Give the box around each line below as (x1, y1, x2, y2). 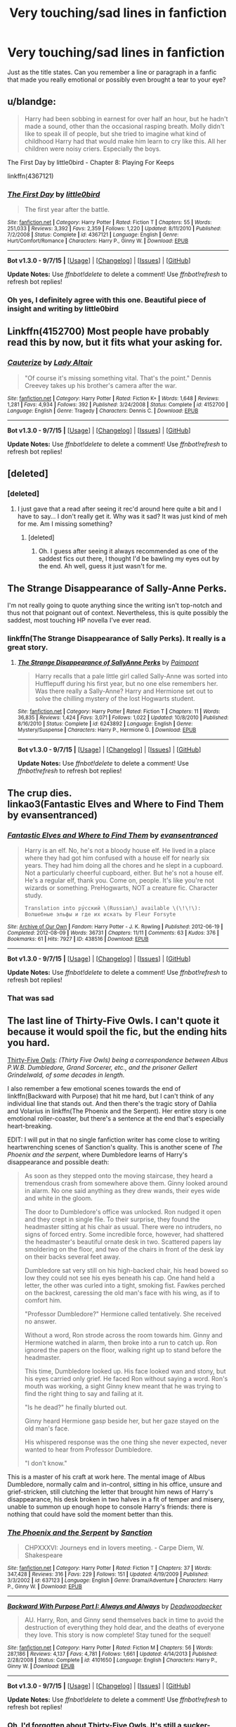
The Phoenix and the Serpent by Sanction (7, 1527, 152, 1537)
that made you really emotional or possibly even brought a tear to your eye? (7, 75, 226, 84)
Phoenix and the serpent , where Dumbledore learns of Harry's (7, 1150, 188, 1159)
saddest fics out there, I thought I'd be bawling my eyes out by (38, 554, 220, 563)
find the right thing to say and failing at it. (24, 1389, 144, 1397)
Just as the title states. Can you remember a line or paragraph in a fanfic (7, 68, 217, 76)
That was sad (7, 993, 54, 1003)
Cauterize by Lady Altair (7, 358, 93, 368)
